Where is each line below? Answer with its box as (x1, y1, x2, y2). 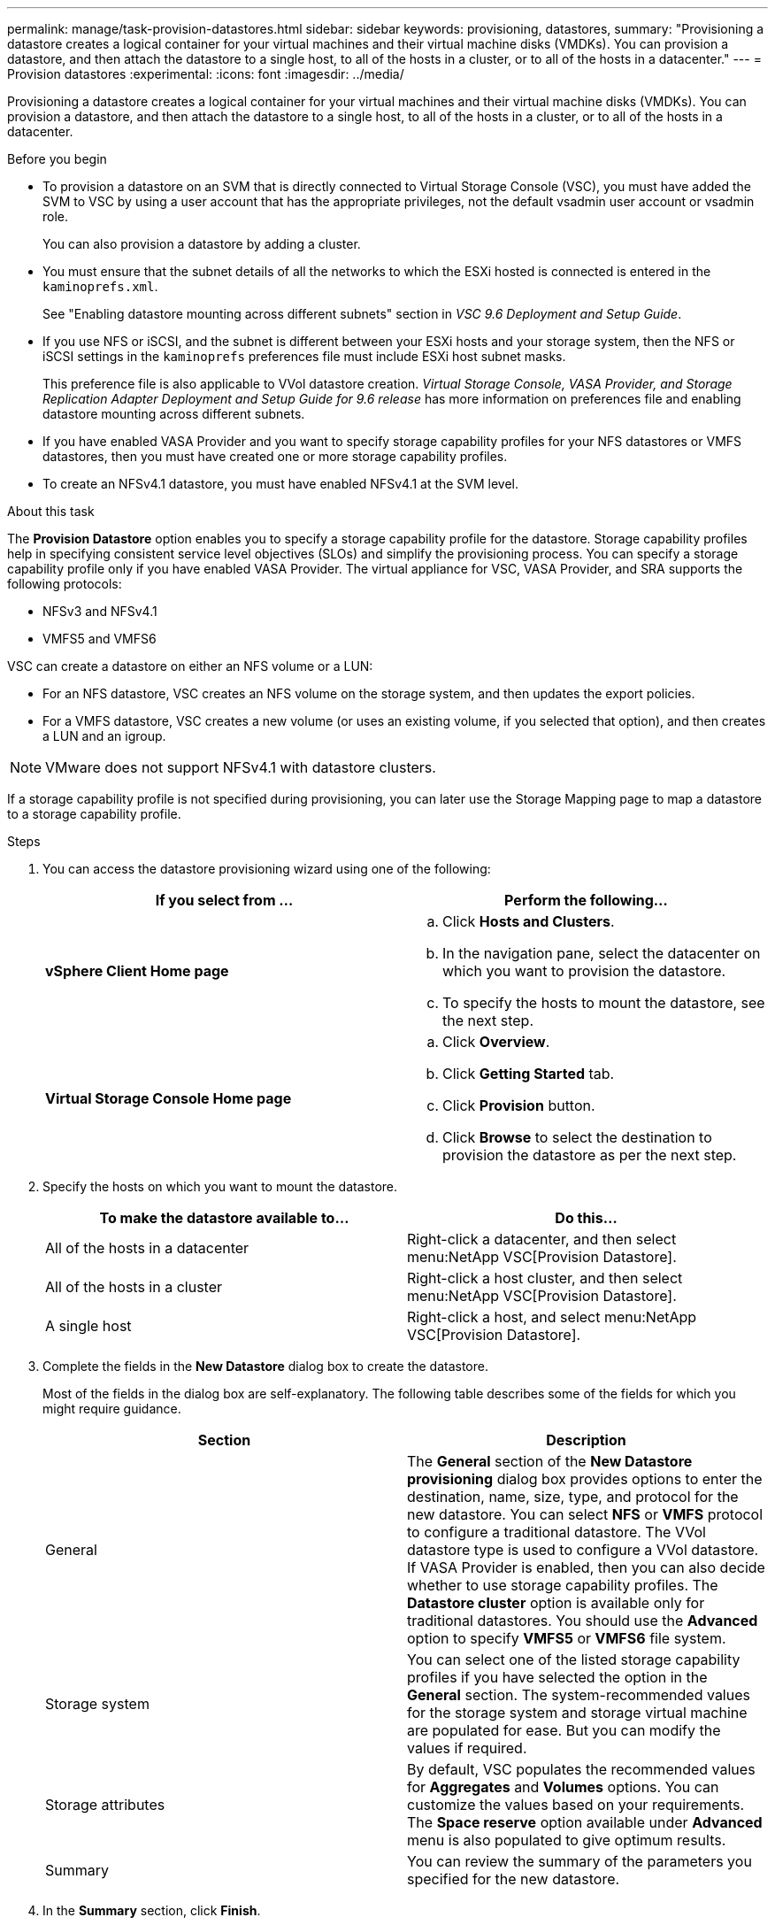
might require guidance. (42, 1401, 181, 1416)
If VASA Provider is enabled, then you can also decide (407, 1559, 765, 1576)
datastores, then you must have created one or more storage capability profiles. (42, 449, 508, 464)
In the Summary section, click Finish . (42, 1903, 261, 1918)
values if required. (407, 1739, 527, 1757)
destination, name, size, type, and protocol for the (407, 1488, 739, 1505)
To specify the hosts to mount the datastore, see (442, 994, 765, 1012)
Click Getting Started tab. (442, 1065, 615, 1082)
